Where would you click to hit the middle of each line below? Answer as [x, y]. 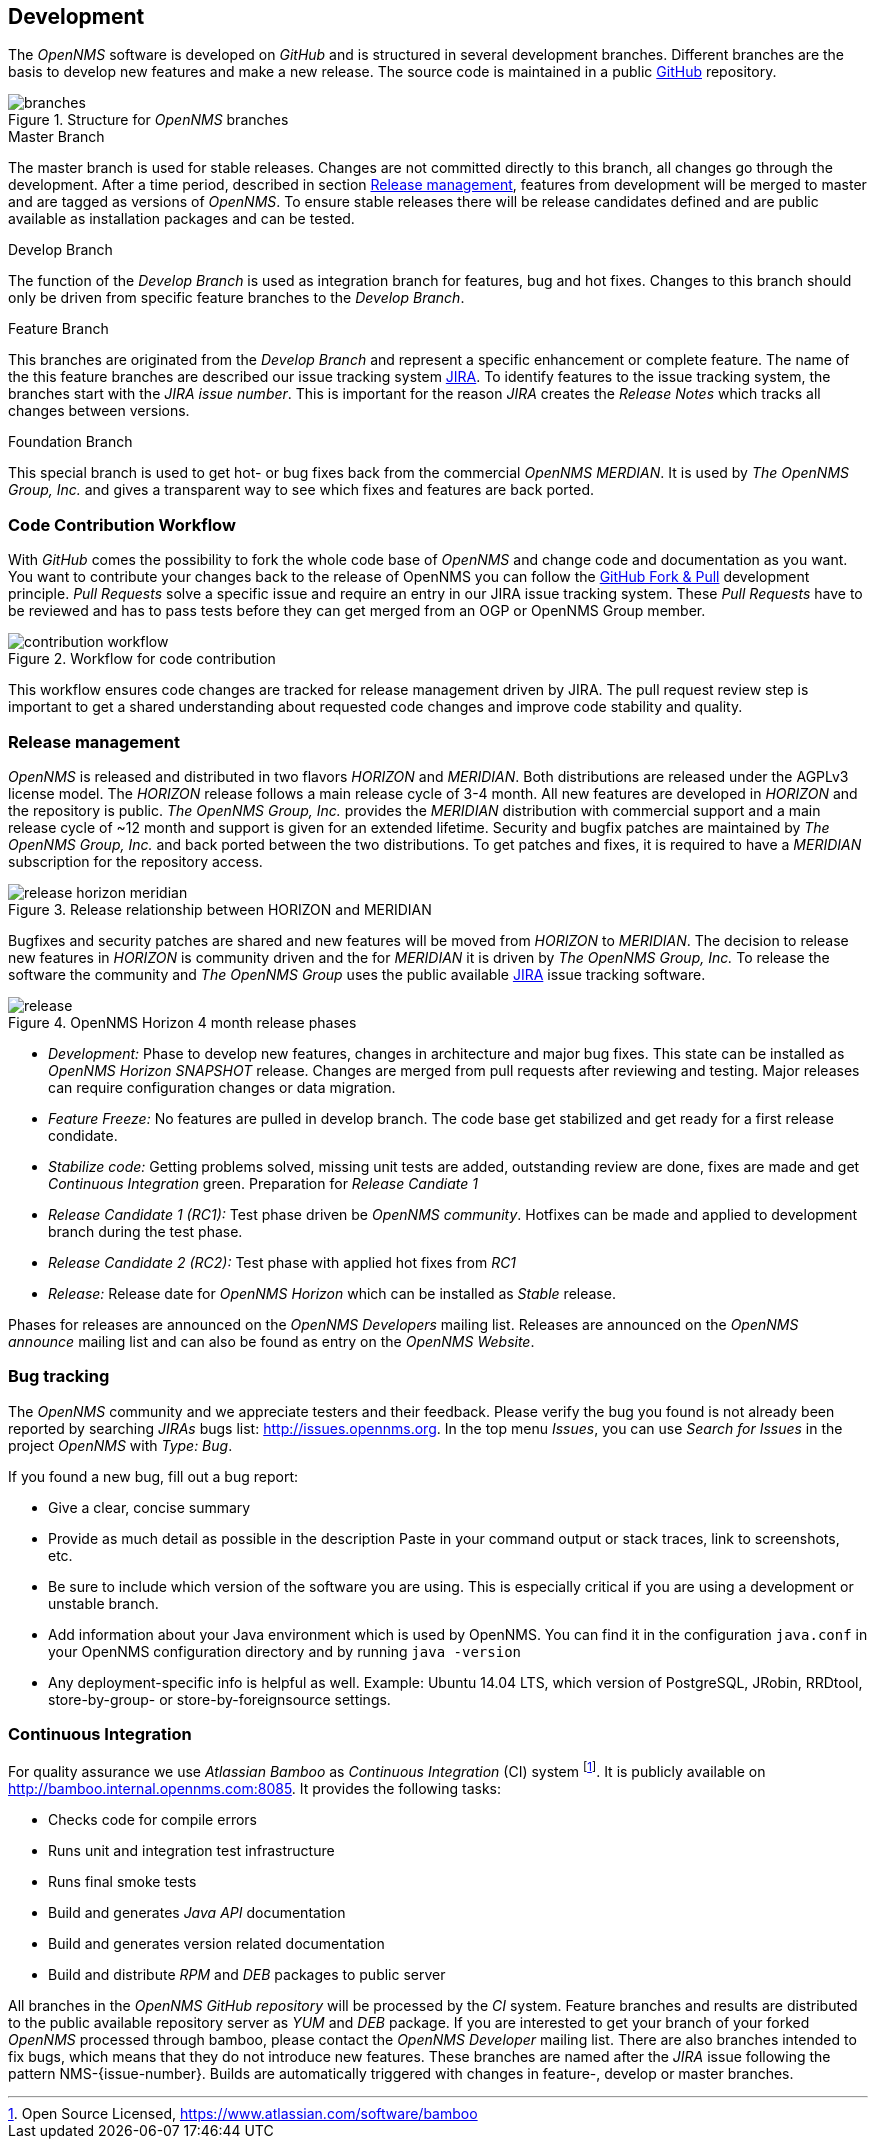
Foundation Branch [70, 442]
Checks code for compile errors [152, 1820]
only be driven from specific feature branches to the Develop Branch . [236, 298]
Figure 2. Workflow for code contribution [142, 659]
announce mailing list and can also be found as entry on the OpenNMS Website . [271, 1341]
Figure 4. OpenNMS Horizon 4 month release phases [182, 1022]
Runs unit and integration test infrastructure [191, 1851]
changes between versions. [99, 411]
